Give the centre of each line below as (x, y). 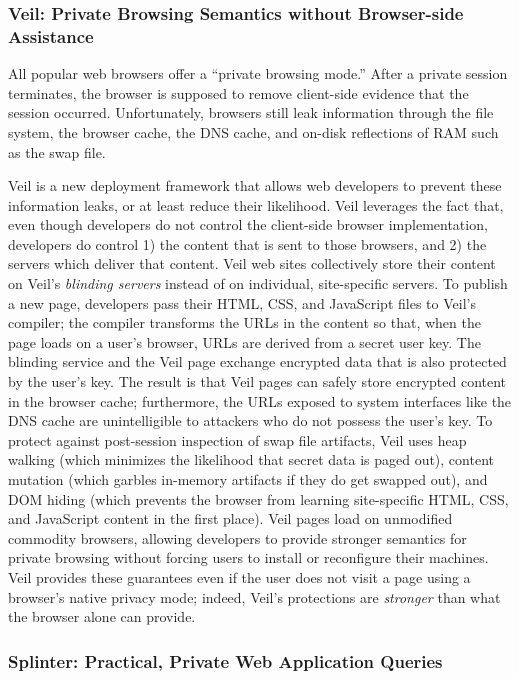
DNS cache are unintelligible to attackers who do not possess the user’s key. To (250, 420)
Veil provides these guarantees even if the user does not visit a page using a (239, 576)
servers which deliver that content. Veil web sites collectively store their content (252, 263)
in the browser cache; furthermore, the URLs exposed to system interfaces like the (260, 400)
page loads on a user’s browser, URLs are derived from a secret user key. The (244, 341)
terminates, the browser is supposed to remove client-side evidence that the (238, 92)
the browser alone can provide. (102, 616)
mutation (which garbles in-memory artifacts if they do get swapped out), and (248, 479)
